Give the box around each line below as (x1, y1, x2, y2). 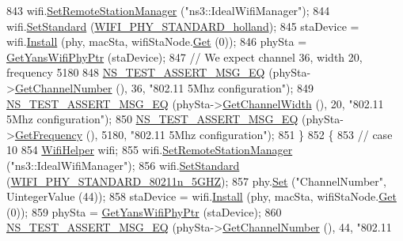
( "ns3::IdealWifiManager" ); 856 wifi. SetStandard (6, 156, 240, 173)
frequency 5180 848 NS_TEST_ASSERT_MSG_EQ (6, 64, 265, 81)
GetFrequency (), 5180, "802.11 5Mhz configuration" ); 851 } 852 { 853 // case (14, 126, 393, 142)
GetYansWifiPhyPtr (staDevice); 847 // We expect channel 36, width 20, (6, 48, 363, 65)
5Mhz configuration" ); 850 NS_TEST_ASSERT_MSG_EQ (6, 111, 298, 127)
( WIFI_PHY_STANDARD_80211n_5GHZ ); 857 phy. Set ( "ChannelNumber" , (6, 172, 386, 189)
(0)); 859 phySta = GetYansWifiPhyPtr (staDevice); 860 (6, 203, 282, 220)
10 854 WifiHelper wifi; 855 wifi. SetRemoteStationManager (6, 141, 293, 158)
